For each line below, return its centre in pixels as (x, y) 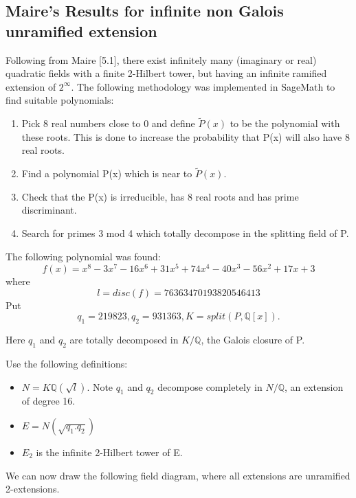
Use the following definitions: (67, 364)
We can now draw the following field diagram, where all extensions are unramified (178, 475)
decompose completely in (210, 386)
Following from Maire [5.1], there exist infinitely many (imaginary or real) (161, 59)
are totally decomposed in (124, 340)
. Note (100, 386)
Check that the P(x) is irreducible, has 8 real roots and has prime (160, 196)
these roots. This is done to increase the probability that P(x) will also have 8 (186, 136)
